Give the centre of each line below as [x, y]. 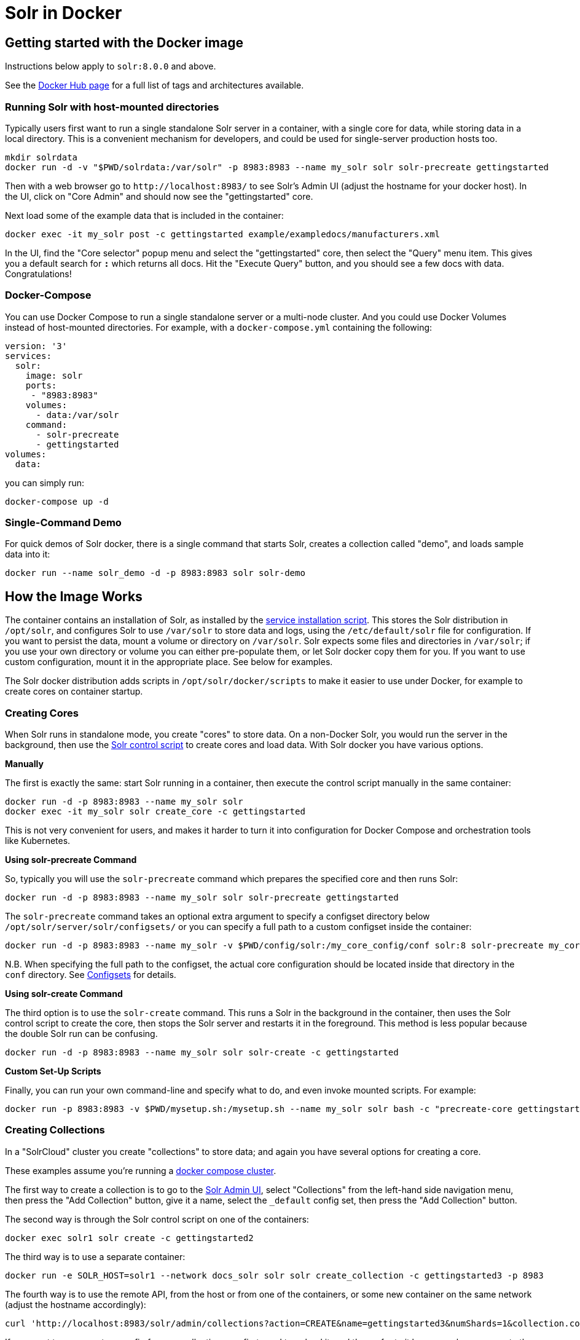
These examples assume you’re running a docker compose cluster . [141, 1170]
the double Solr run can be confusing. [81, 1034]
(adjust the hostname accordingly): [76, 1304]
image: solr [54, 375]
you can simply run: [45, 483]
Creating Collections [55, 1130]
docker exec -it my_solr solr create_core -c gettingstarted [155, 812]
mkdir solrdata [41, 157]
